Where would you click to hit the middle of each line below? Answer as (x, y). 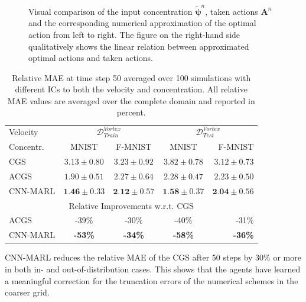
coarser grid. (27, 292)
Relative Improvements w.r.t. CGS (131, 205)
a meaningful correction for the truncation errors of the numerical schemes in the (152, 280)
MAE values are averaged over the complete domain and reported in (131, 100)
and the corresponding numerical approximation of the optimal (142, 23)
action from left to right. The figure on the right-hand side (134, 34)
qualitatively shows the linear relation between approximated (139, 46)
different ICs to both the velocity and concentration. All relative (131, 89)
